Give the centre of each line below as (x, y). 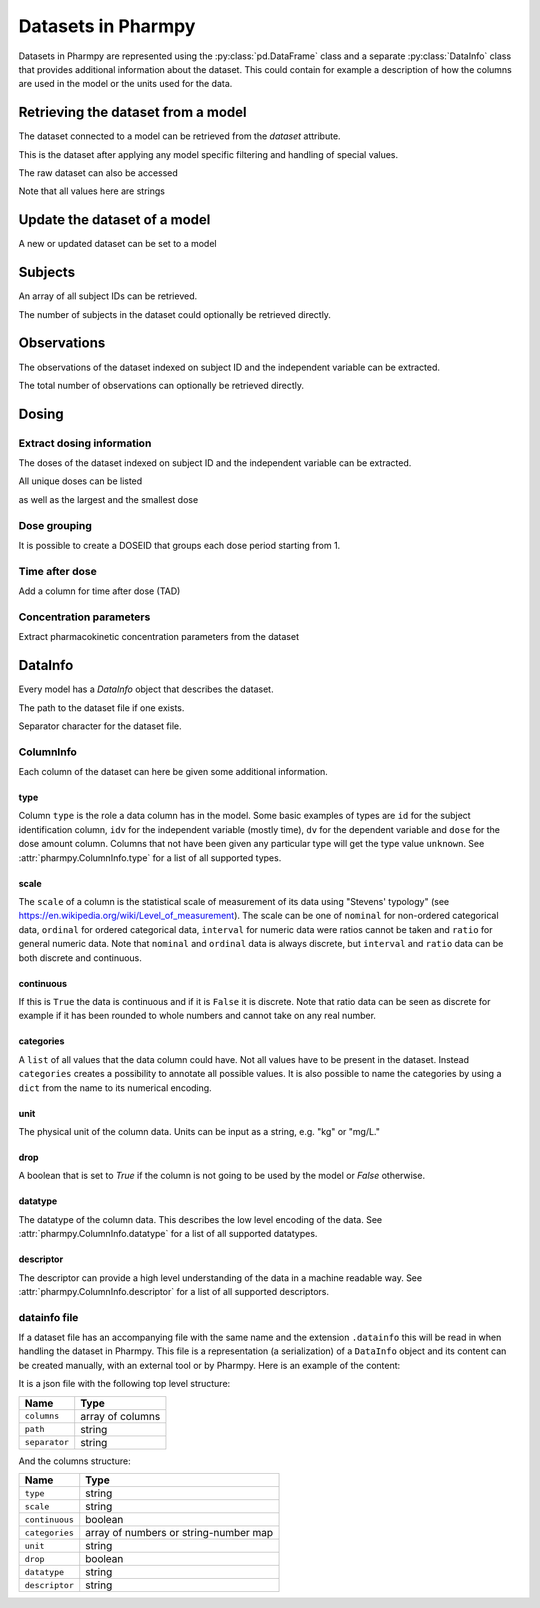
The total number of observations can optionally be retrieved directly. (161, 385)
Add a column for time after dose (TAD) (99, 591)
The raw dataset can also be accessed (98, 173)
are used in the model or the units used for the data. (125, 84)
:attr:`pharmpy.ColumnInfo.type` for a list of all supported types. (150, 857)
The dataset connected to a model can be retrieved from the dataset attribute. (179, 136)
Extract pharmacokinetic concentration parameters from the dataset (159, 637)
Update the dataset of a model (114, 220)
